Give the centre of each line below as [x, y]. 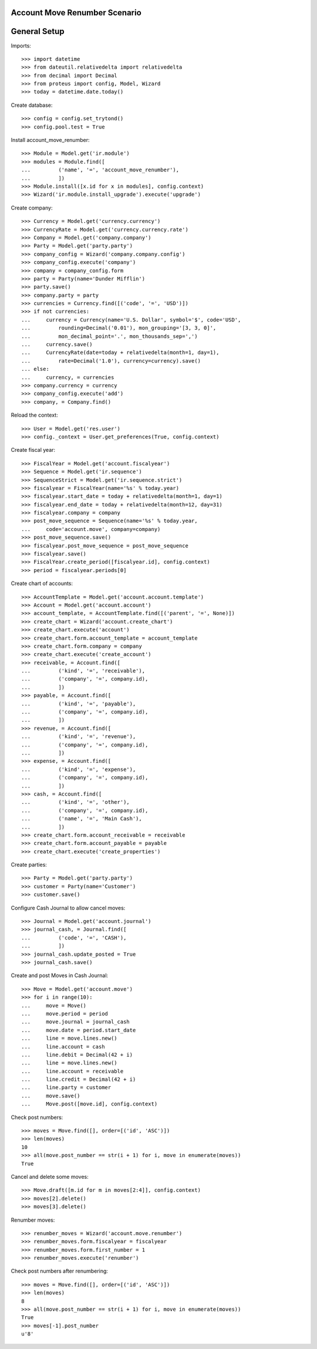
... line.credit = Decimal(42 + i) [79, 1079]
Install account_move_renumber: [50, 140]
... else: [35, 369]
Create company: [32, 208]
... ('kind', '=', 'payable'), [79, 704]
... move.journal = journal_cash [76, 1022]
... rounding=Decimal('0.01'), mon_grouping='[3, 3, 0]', [119, 328]
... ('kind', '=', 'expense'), [79, 769]
